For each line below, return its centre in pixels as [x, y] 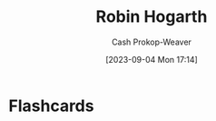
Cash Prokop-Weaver [152, 42]
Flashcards [51, 106]
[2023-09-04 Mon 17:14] [152, 59]
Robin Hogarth [152, 17]
